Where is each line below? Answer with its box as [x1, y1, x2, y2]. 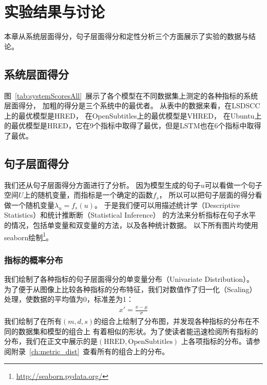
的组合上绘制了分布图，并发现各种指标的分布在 [94, 316, 253, 326]
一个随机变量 [11, 199, 54, 210]
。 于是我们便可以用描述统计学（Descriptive [94, 199, 240, 210]
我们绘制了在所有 [4, 316, 62, 326]
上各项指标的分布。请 [181, 336, 253, 346]
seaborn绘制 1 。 [4, 230, 53, 242]
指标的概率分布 [4, 253, 63, 266]
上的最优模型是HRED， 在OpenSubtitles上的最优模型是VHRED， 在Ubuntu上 [4, 110, 262, 121]
